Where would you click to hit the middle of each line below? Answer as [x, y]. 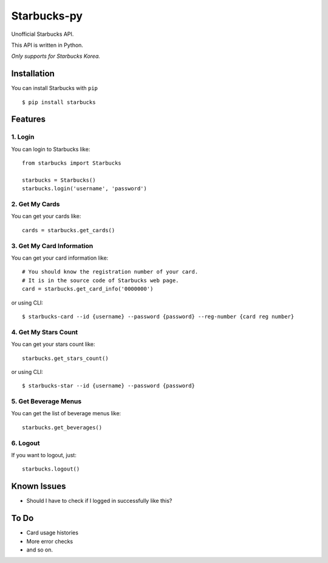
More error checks [50, 541]
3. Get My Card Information [52, 246]
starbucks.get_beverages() [62, 427]
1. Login [23, 137]
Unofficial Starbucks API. [43, 34]
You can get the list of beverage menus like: [66, 413]
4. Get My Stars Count [45, 332]
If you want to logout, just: [44, 455]
